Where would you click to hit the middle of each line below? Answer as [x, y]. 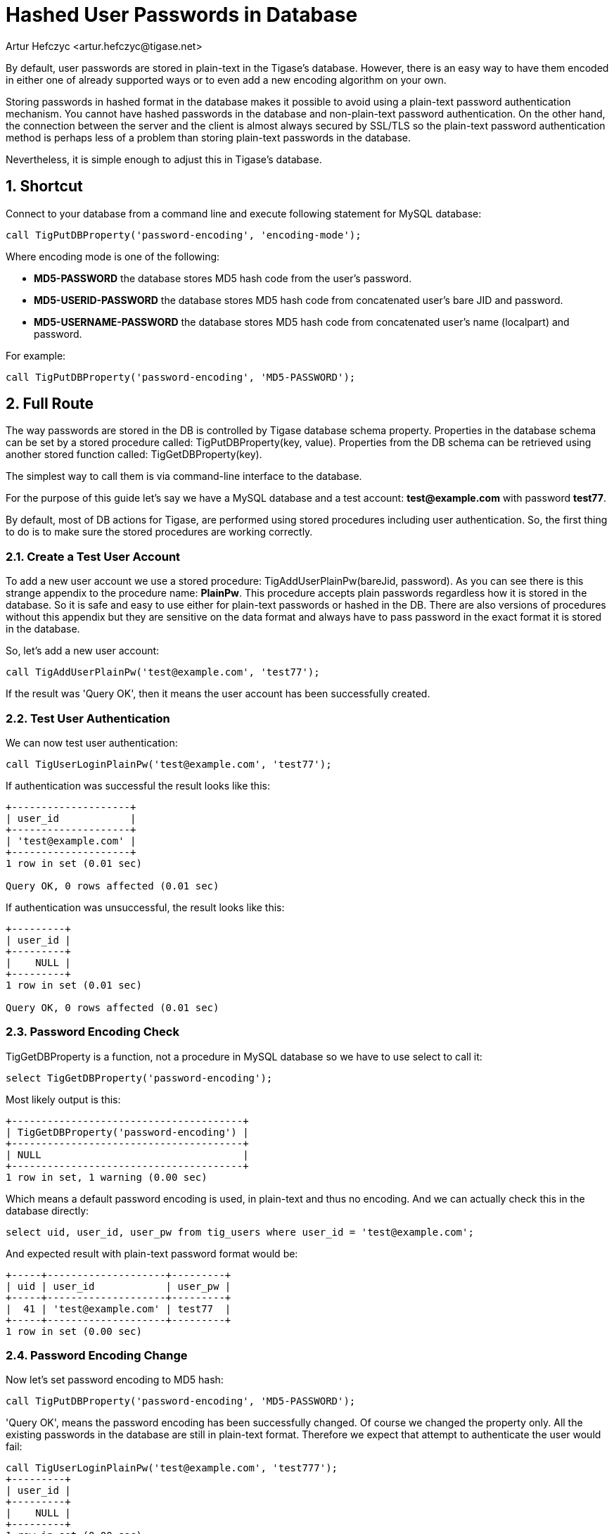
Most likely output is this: [63, 1099]
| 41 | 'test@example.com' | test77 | [119, 1308]
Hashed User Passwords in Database [182, 15]
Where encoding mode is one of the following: [113, 256]
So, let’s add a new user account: [83, 651]
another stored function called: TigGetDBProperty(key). [134, 455]
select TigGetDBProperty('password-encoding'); [139, 1078]
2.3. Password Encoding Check [92, 1032]
